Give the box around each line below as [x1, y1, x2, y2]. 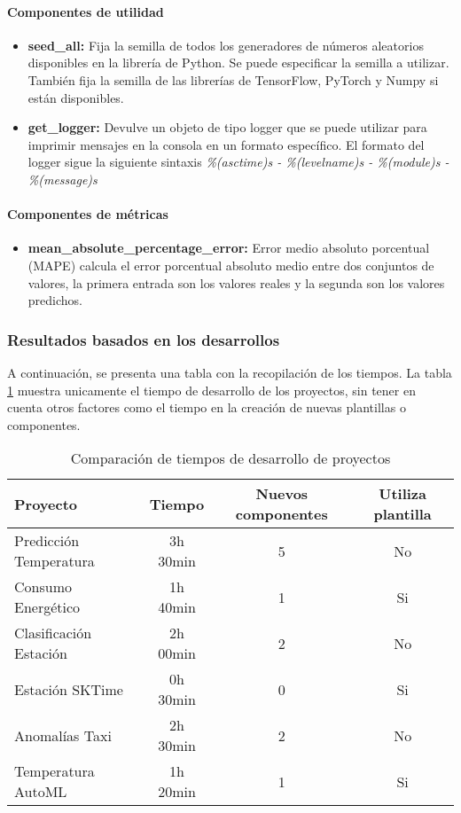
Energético [14, 597, 81, 618]
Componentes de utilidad [7, 2, 164, 20]
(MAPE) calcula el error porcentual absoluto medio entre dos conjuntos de [27, 255, 434, 274]
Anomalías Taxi [14, 724, 112, 746]
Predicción [14, 530, 80, 551]
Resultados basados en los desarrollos [7, 328, 280, 350]
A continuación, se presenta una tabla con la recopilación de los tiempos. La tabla [7, 363, 452, 381]
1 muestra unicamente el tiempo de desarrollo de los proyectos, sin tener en [7, 380, 416, 399]
